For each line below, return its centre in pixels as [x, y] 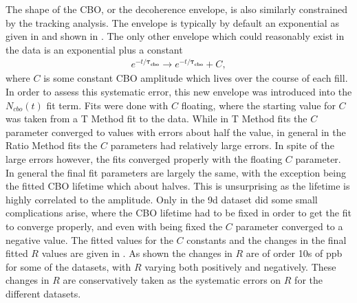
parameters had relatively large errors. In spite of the [222, 145]
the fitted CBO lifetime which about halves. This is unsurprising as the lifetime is [178, 186]
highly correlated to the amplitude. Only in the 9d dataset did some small [162, 199]
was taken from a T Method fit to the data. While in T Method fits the [156, 119]
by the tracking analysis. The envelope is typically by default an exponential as [172, 22]
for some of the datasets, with [68, 266]
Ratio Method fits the [52, 145]
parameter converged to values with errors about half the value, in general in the [176, 132]
